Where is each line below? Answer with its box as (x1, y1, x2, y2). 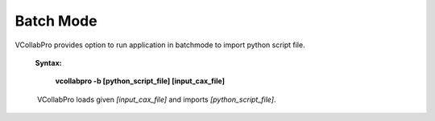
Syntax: (35, 58, 62, 67)
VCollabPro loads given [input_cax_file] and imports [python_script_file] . (36, 95, 276, 104)
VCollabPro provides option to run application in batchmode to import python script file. (14, 40, 305, 50)
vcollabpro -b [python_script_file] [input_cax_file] (55, 76, 226, 86)
